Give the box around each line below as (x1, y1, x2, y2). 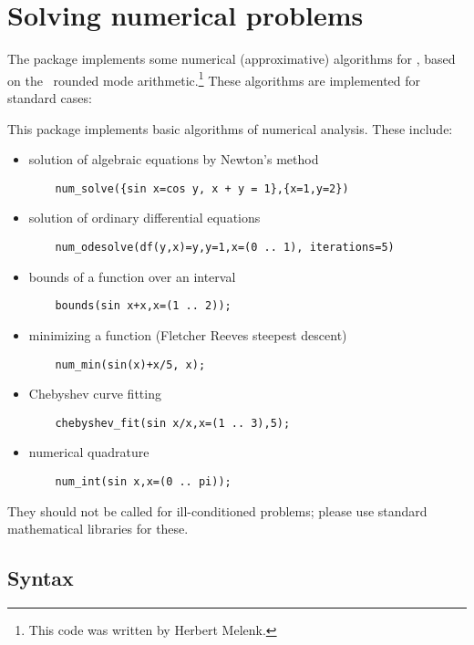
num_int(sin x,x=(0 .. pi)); (55, 475, 232, 488)
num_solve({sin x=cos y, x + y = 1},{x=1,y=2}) (55, 182, 349, 195)
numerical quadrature (28, 442, 149, 462)
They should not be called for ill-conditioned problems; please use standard (7, 501, 428, 520)
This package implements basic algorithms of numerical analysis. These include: (7, 119, 453, 138)
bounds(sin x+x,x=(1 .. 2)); (55, 299, 232, 313)
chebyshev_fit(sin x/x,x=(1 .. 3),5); (55, 416, 291, 430)
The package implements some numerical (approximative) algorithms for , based (7, 49, 456, 68)
